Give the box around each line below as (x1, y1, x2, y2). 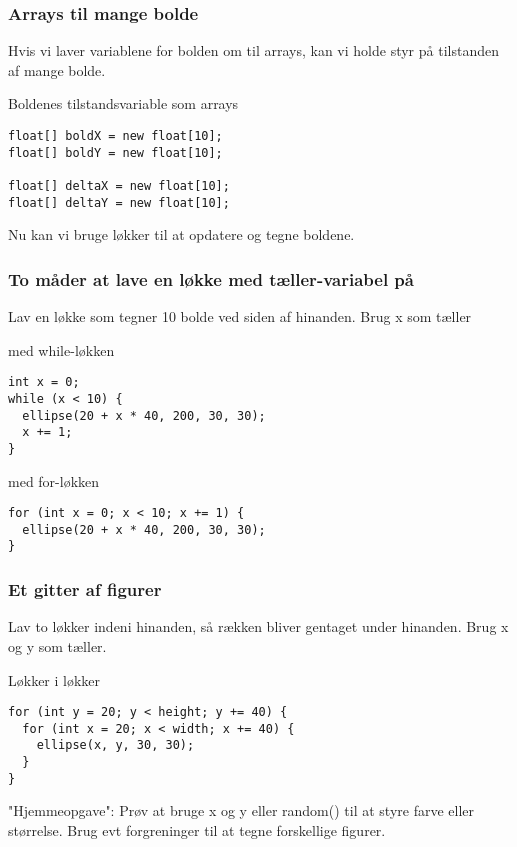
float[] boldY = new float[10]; (8, 145, 223, 160)
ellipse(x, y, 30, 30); (36, 738, 195, 753)
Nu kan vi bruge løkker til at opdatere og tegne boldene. (8, 224, 355, 245)
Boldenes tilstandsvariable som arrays (8, 93, 239, 114)
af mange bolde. (8, 59, 106, 80)
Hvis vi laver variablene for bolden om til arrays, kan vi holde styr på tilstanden (8, 40, 499, 61)
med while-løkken (8, 339, 115, 360)
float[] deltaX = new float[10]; (8, 178, 230, 193)
